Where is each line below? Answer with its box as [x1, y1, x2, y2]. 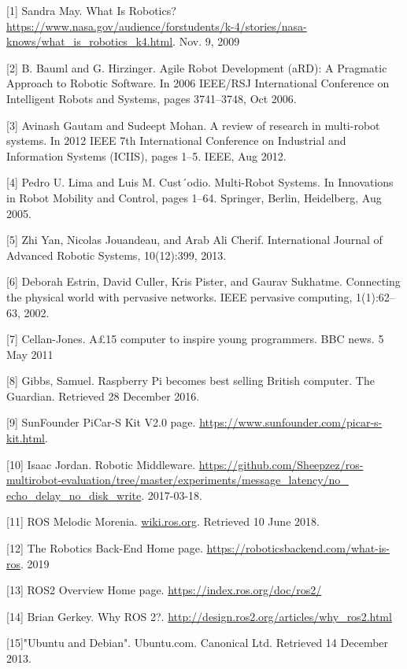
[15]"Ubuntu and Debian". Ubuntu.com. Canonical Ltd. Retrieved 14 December [6, 634, 389, 651]
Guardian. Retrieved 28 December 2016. [6, 387, 200, 404]
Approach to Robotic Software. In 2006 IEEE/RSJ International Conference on [6, 75, 390, 91]
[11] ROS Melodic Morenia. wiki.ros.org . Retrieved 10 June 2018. [6, 513, 320, 530]
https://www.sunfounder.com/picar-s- [199, 414, 383, 431]
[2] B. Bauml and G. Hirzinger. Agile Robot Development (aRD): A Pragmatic [6, 59, 387, 76]
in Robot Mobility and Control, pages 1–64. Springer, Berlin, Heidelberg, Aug [6, 189, 382, 205]
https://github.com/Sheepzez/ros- [198, 456, 364, 472]
